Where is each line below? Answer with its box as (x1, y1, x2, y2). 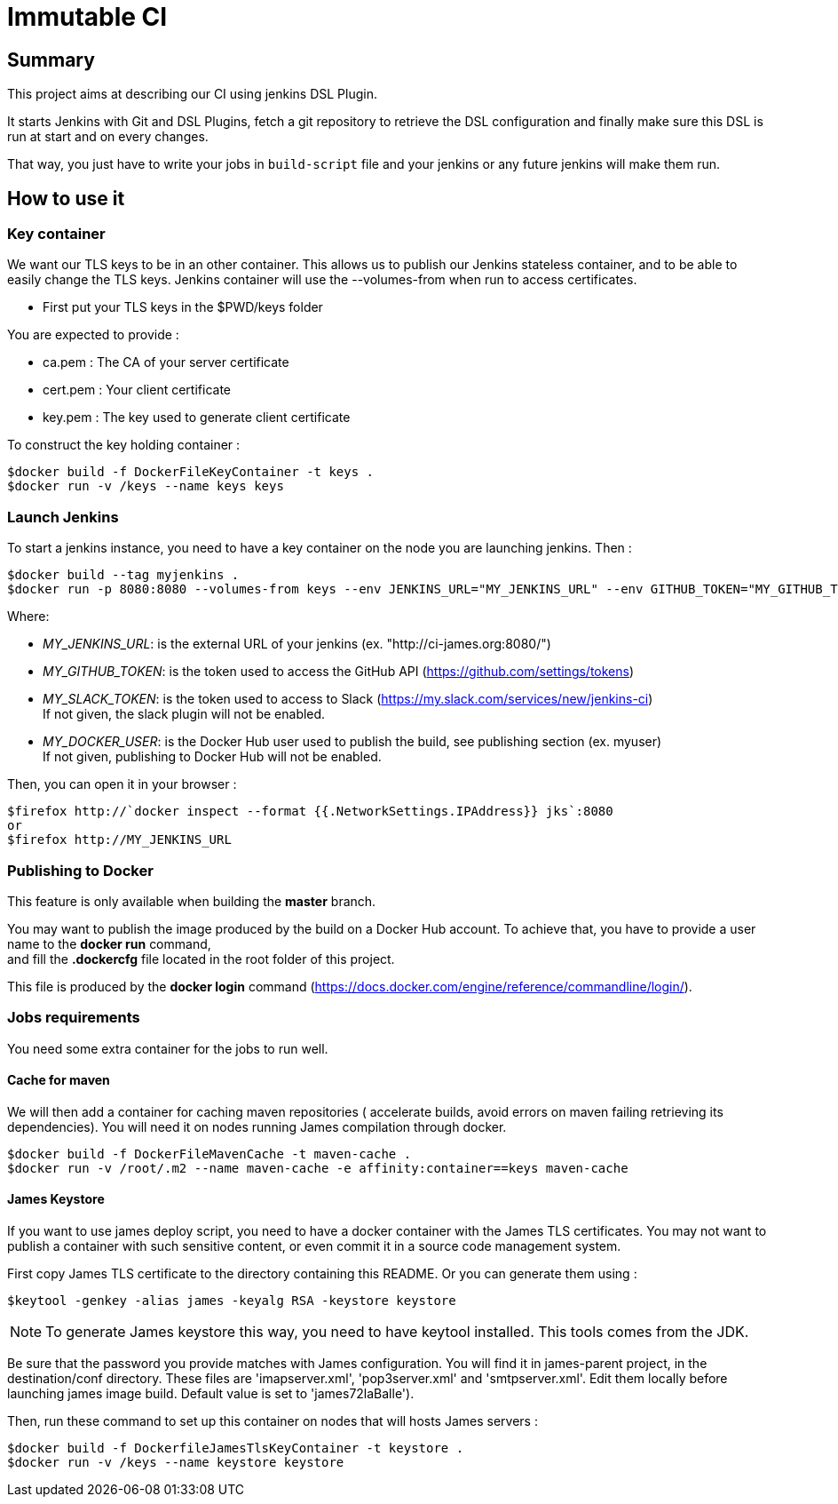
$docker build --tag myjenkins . (7, 568, 240, 583)
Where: (7, 609, 50, 625)
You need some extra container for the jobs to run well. (7, 1040, 328, 1056)
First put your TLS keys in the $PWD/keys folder (43, 299, 323, 315)
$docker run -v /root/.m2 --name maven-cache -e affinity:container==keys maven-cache (7, 1160, 628, 1175)
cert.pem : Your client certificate (43, 382, 232, 398)
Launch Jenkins (7, 507, 119, 526)
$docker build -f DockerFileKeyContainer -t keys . (7, 465, 375, 480)
